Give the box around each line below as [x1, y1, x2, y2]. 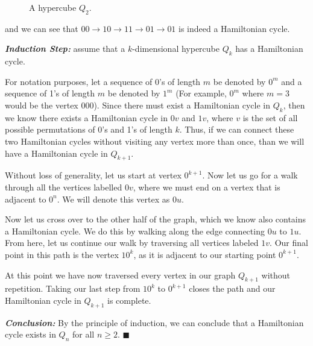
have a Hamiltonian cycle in [5, 146, 108, 159]
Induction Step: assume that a [5, 42, 125, 55]
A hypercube [29, 1, 77, 13]
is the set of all [242, 111, 298, 124]
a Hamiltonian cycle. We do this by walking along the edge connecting [5, 224, 265, 237]
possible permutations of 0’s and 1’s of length [5, 123, 172, 136]
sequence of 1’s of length [5, 87, 95, 99]
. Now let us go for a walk [202, 169, 298, 181]
